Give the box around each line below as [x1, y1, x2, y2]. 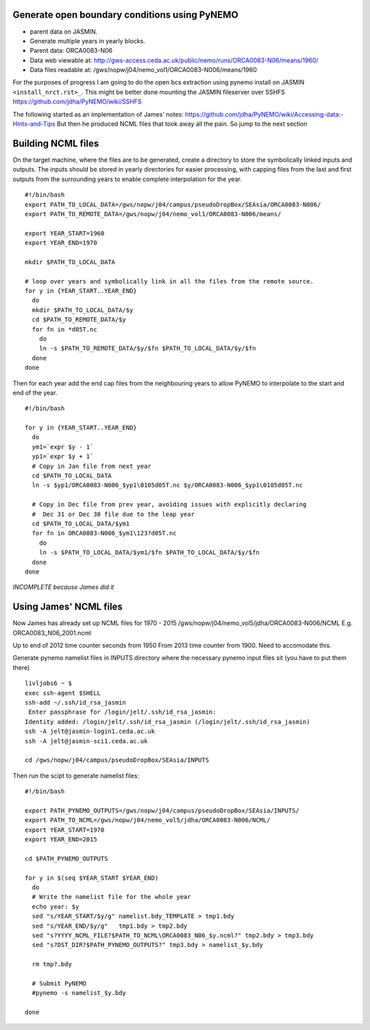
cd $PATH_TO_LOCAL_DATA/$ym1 [32, 520, 130, 528]
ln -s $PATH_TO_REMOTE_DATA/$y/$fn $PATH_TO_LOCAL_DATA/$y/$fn [38, 344, 256, 353]
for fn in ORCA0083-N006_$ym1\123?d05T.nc [32, 529, 177, 537]
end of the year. [12, 388, 58, 397]
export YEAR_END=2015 [25, 836, 97, 843]
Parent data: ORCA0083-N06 [29, 47, 113, 55]
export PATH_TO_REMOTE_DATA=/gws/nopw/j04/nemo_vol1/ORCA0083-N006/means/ [25, 210, 282, 218]
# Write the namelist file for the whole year [32, 893, 191, 901]
